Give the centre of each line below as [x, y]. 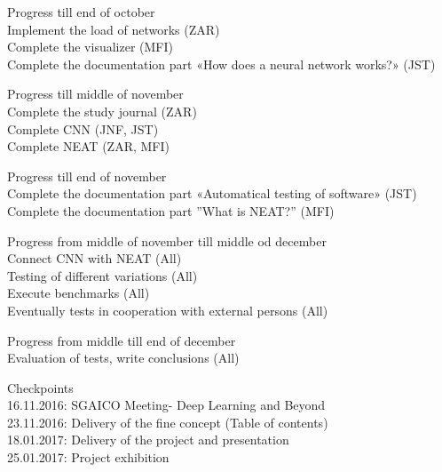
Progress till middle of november [95, 94]
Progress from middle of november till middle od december [167, 240]
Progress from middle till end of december [122, 340]
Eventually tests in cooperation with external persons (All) [168, 310]
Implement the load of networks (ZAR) [114, 29]
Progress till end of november [87, 176]
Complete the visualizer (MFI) [90, 47]
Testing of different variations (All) [103, 275]
